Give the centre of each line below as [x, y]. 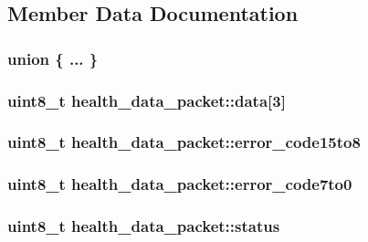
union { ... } [53, 58]
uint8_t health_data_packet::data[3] [147, 100]
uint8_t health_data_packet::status [144, 226]
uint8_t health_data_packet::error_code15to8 [184, 142]
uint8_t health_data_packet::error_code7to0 [180, 184]
